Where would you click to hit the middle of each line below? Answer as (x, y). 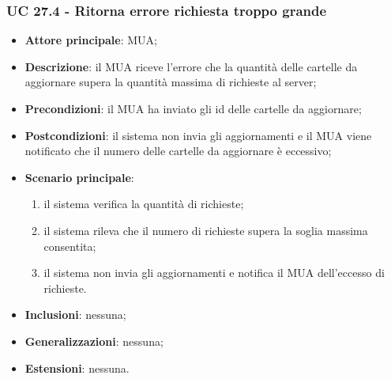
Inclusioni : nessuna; (75, 315)
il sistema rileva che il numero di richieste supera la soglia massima (206, 230)
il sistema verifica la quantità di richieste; (144, 204)
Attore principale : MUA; (91, 40)
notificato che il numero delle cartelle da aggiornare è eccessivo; (178, 151)
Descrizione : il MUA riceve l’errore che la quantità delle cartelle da (191, 66)
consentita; (70, 246)
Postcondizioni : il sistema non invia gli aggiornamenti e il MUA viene (198, 135)
